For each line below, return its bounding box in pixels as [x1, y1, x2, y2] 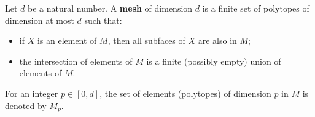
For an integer [5, 87, 58, 99]
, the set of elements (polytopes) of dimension [99, 87, 271, 99]
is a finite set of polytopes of [202, 2, 309, 14]
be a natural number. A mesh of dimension [28, 2, 193, 14]
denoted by [5, 99, 47, 112]
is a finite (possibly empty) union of [146, 54, 281, 67]
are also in [198, 34, 237, 47]
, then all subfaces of [107, 34, 185, 47]
